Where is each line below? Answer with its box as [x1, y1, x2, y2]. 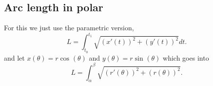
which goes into [163, 52, 209, 63]
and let [4, 52, 25, 63]
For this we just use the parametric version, [4, 22, 134, 33]
